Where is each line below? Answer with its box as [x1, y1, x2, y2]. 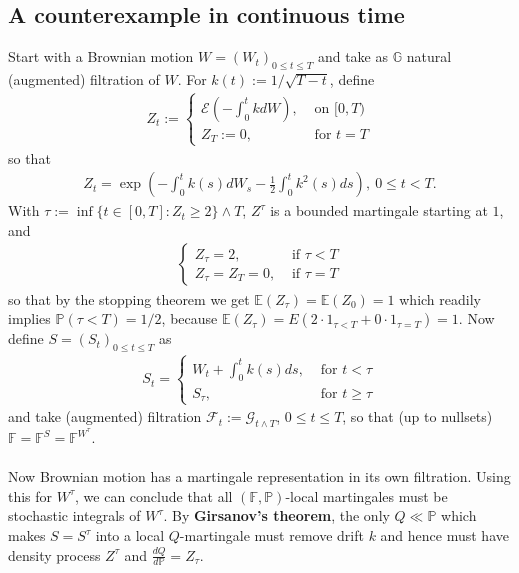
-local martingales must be [285, 485, 448, 506]
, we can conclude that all [75, 485, 233, 506]
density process [8, 544, 101, 565]
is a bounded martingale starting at [270, 200, 488, 221]
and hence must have [380, 525, 509, 546]
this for [8, 485, 53, 506]
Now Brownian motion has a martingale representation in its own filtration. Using [8, 466, 511, 487]
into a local [95, 525, 165, 546]
